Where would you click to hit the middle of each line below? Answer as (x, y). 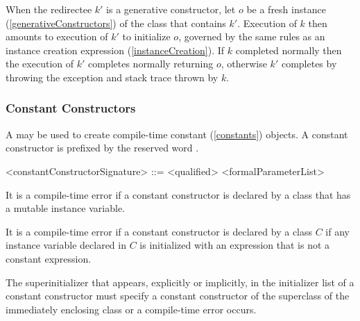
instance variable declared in (66, 245)
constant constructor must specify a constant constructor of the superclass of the (178, 296)
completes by (309, 64)
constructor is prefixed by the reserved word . (102, 148)
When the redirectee (49, 9)
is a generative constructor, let (171, 9)
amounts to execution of (57, 36)
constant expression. (49, 258)
